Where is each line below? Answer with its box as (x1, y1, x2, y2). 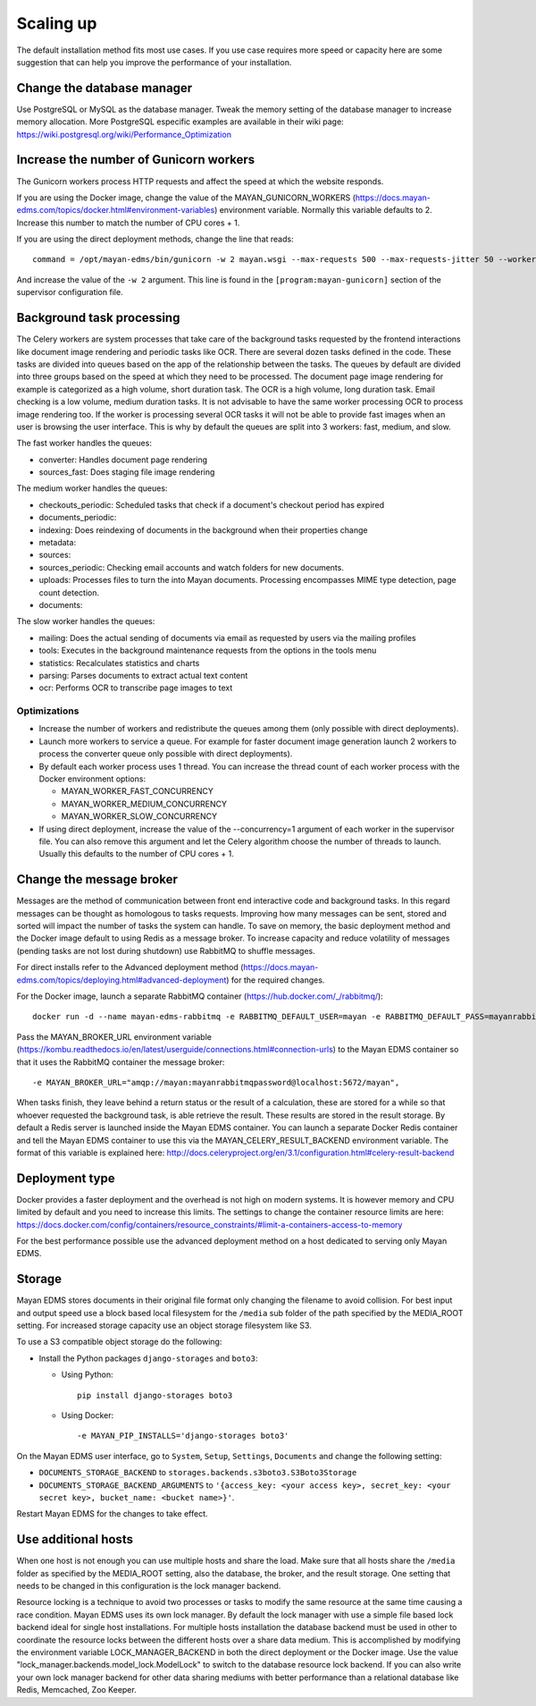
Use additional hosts (16, 1532, 134, 1547)
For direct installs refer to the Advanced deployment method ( (16, 962, 244, 973)
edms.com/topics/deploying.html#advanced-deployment (16, 975, 227, 985)
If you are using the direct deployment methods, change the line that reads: (16, 233, 294, 245)
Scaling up (16, 13, 97, 33)
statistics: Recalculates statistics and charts (38, 657, 200, 668)
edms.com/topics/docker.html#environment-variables (16, 205, 215, 215)
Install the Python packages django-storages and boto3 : (38, 1353, 258, 1364)
